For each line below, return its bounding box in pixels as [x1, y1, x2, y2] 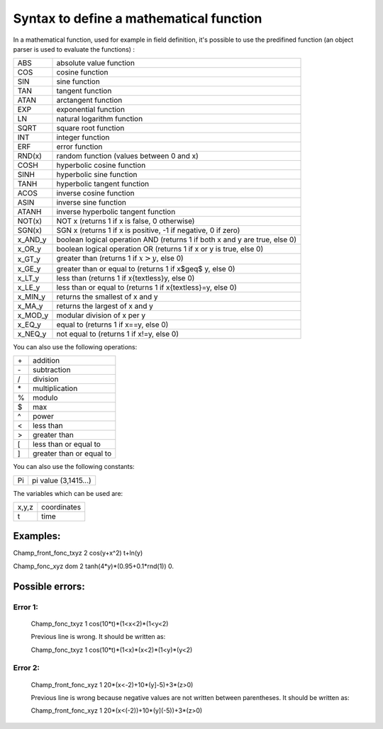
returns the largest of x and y [56, 301, 154, 311]
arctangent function [56, 96, 123, 106]
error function [56, 142, 103, 152]
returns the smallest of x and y [56, 291, 159, 301]
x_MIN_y [17, 291, 46, 301]
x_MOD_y [17, 310, 49, 320]
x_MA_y [17, 301, 43, 311]
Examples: [13, 530, 61, 542]
